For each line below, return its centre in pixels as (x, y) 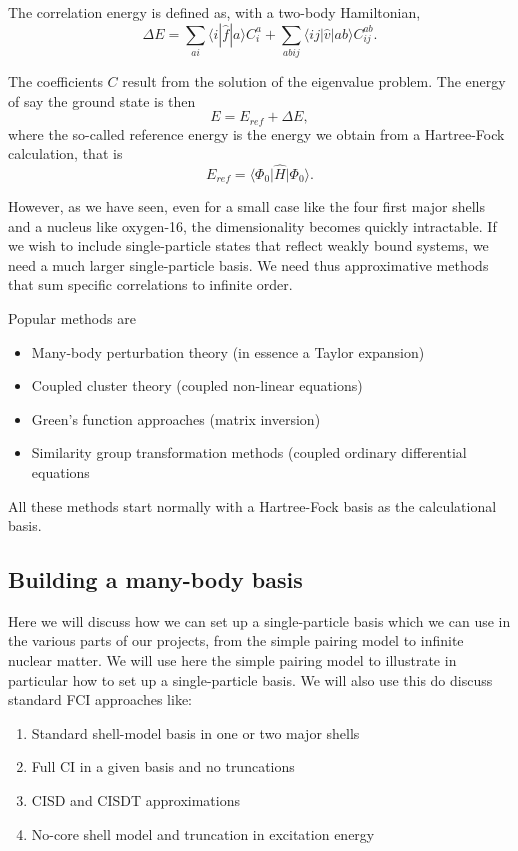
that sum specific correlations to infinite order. (150, 284)
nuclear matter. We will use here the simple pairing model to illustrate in (232, 660)
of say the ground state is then (102, 100)
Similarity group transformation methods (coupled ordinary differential (249, 452)
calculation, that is (65, 153)
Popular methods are (72, 317)
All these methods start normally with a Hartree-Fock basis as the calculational (252, 505)
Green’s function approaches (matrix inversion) (176, 418)
